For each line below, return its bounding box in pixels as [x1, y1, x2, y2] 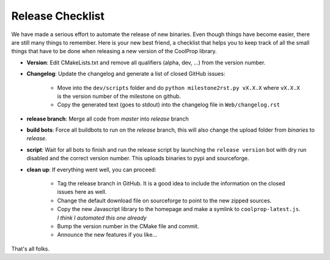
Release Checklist [11, 9, 105, 23]
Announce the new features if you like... [57, 231, 158, 239]
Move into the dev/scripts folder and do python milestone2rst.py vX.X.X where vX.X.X [57, 84, 300, 91]
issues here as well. [57, 188, 107, 196]
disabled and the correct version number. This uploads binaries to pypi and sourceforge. [26, 155, 250, 162]
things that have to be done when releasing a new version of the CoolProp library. [11, 48, 217, 55]
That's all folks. [11, 245, 50, 252]
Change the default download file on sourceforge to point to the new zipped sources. [57, 196, 272, 204]
